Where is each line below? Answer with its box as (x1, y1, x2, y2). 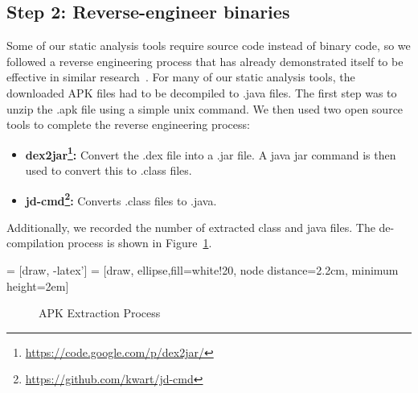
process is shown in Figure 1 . (68, 234, 212, 251)
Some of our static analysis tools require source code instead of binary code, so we (6, 37, 411, 54)
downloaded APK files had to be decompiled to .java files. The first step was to (6, 84, 397, 101)
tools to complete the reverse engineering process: (6, 116, 250, 133)
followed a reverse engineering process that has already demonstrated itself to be (6, 52, 404, 69)
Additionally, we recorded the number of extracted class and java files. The (6, 218, 375, 235)
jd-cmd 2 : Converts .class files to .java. (25, 189, 217, 209)
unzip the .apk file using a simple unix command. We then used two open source (6, 100, 404, 117)
